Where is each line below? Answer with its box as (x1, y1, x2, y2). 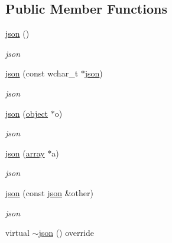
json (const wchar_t (5, 67, 79, 79)
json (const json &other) (5, 186, 93, 199)
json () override (38, 226, 94, 239)
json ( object (5, 107, 48, 119)
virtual (5, 226, 30, 239)
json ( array (5, 146, 45, 159)
